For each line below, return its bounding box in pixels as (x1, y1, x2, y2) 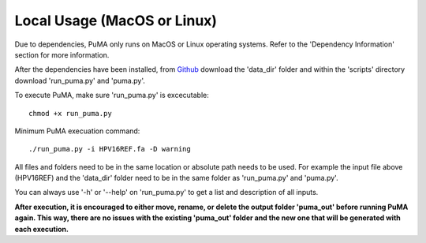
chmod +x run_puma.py (28, 109, 112, 118)
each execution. (14, 224, 69, 234)
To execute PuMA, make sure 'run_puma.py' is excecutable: (14, 91, 209, 100)
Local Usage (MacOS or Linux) (14, 12, 217, 29)
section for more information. (14, 50, 110, 59)
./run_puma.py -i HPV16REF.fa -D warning (28, 144, 191, 154)
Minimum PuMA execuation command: (14, 126, 140, 136)
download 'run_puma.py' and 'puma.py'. (14, 76, 146, 85)
